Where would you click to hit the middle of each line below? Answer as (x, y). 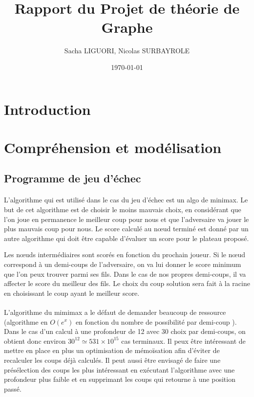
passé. (13, 388)
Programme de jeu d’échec (73, 178)
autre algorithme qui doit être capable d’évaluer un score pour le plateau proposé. (127, 238)
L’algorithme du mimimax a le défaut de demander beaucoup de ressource (115, 312)
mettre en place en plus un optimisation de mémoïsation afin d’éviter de (112, 350)
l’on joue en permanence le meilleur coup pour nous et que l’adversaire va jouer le (127, 219)
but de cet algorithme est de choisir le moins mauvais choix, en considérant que (123, 210)
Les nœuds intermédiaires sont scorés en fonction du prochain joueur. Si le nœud (125, 254)
